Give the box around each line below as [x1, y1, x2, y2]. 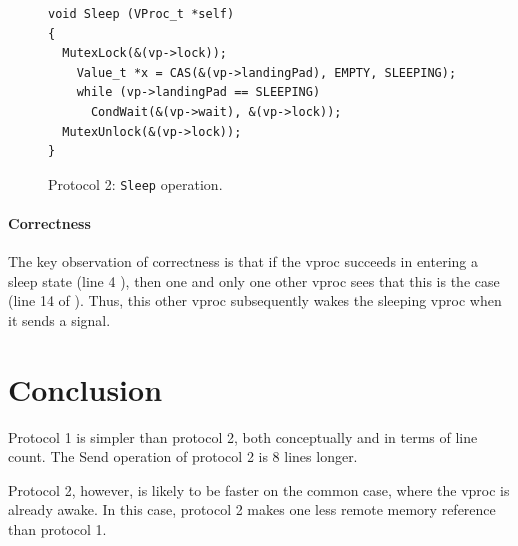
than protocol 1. [8, 519, 107, 540]
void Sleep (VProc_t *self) [48, 7, 235, 21]
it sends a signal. [8, 309, 111, 330]
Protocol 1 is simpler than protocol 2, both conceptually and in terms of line [8, 426, 478, 447]
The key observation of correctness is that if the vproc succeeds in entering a [8, 251, 478, 272]
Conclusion [8, 368, 163, 409]
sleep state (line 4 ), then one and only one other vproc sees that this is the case [8, 270, 500, 291]
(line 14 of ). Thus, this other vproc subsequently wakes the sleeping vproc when [8, 290, 502, 311]
